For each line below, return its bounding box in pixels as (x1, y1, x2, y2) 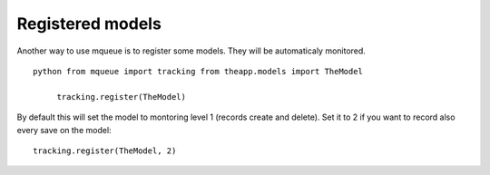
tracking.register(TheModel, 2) (33, 145, 177, 156)
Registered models (16, 14, 162, 34)
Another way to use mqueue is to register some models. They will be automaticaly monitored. (16, 45, 367, 56)
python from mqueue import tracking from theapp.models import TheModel (33, 66, 363, 76)
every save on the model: (16, 124, 113, 135)
